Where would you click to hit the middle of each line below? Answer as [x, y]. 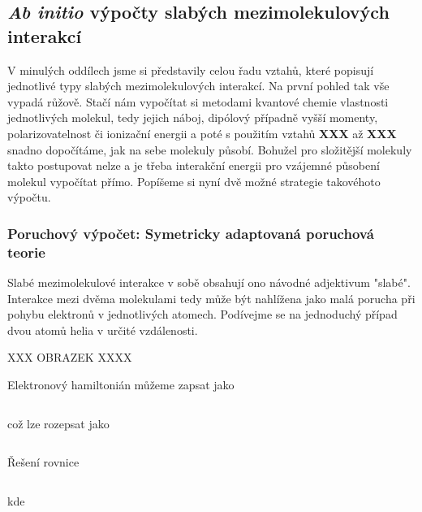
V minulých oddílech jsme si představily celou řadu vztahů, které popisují [191, 69]
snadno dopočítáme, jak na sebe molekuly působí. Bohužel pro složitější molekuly [210, 149]
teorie [26, 252]
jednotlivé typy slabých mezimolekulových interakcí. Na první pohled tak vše [198, 86]
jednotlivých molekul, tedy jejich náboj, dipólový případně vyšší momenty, [193, 117]
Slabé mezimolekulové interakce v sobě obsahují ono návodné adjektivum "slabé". [209, 282]
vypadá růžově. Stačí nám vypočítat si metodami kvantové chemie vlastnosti [198, 101]
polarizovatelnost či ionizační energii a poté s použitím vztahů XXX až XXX [202, 133]
